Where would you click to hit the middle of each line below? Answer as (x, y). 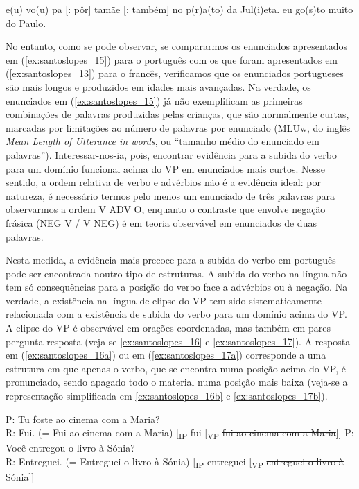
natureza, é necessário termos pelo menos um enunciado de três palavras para (170, 195)
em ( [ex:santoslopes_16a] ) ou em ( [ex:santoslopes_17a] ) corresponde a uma (166, 355)
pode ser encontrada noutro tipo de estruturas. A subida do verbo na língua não (176, 273)
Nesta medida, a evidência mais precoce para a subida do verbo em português (171, 260)
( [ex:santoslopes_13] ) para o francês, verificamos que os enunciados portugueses (175, 73)
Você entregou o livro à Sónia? (70, 448)
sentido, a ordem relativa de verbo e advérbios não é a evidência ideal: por (163, 182)
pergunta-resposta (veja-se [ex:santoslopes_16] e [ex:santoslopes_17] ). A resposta (178, 341)
